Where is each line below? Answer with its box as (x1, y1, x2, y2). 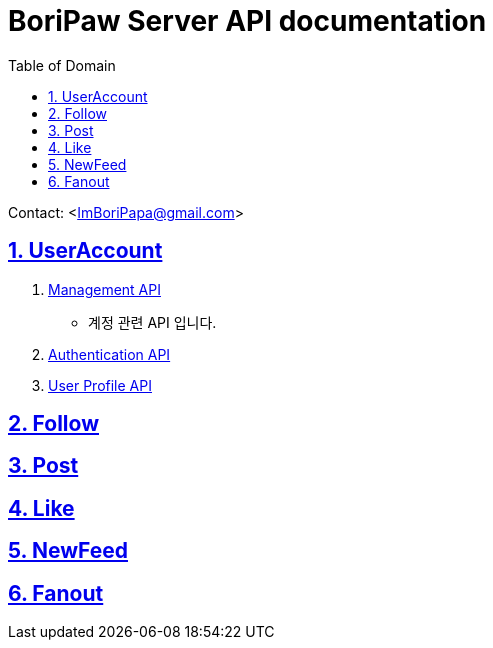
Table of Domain (8, 56, 116, 74)
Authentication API (48, 345, 171, 363)
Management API (48, 280, 161, 298)
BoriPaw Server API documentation (8, 4, 487, 38)
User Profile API (48, 376, 152, 394)
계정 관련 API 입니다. (88, 313, 217, 331)
